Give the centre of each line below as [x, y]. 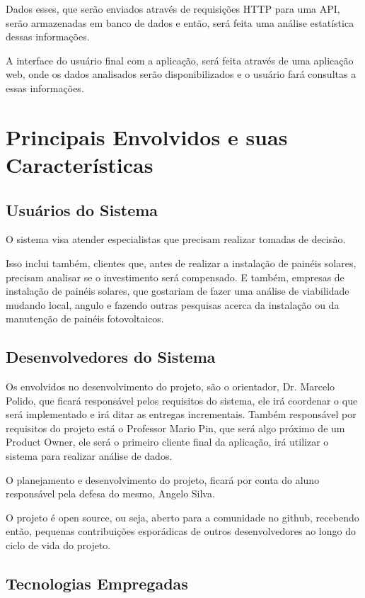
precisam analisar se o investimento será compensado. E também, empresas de [175, 277]
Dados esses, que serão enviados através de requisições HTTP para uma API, [173, 9]
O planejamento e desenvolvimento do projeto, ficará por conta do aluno [163, 479]
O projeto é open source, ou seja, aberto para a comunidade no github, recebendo [182, 517]
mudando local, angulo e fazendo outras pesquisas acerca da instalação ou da [173, 304]
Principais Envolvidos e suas [147, 136]
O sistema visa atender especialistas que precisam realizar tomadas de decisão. [176, 239]
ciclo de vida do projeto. [58, 545]
